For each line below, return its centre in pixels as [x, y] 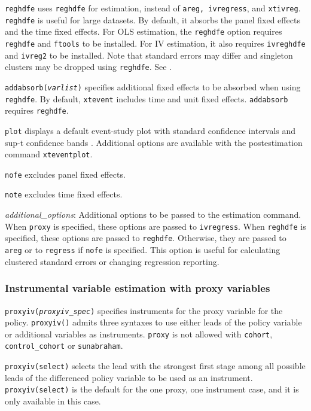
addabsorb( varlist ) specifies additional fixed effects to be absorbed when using [153, 86]
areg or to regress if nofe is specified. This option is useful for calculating [143, 250]
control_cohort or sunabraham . [64, 345]
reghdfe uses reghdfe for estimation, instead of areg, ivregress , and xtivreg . [153, 8]
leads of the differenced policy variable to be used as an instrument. [129, 377]
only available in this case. [53, 401]
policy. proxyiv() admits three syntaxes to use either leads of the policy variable [153, 322]
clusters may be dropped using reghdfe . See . [89, 67]
